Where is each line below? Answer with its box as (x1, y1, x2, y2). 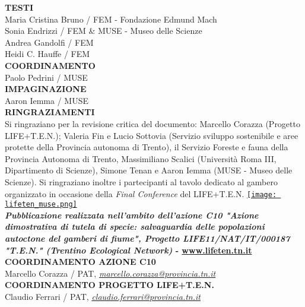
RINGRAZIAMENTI (5, 106, 95, 118)
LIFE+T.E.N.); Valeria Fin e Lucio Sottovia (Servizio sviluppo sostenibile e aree (5, 129, 298, 141)
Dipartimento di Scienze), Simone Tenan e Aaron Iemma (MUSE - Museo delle (5, 164, 293, 176)
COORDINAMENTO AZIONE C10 (5, 255, 156, 268)
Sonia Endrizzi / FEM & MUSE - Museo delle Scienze (5, 24, 202, 37)
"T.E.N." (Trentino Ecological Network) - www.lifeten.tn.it (5, 243, 252, 256)
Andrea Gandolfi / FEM (5, 36, 94, 48)
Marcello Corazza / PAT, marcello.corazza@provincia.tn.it (5, 267, 216, 279)
